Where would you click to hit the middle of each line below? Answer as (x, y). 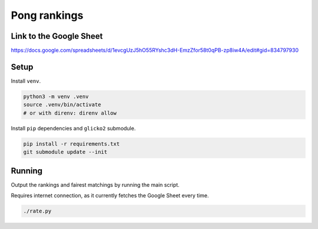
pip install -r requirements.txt (72, 144)
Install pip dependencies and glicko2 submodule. (73, 128)
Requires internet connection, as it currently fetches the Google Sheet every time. (110, 195)
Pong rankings (47, 15)
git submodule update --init (65, 152)
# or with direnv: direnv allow (70, 113)
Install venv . (26, 81)
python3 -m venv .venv (56, 96)
